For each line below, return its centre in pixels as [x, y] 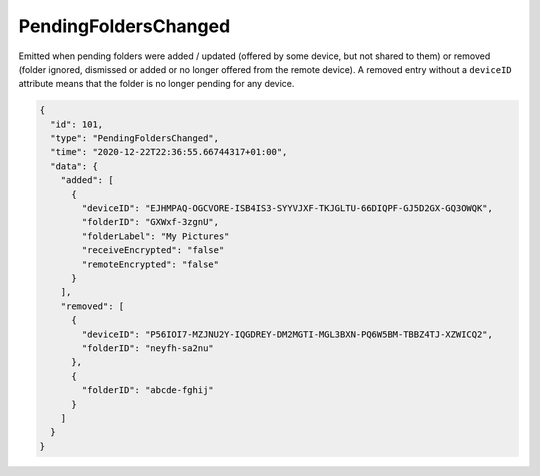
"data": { [74, 166]
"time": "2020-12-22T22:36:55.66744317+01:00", [169, 152]
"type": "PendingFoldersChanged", [135, 138]
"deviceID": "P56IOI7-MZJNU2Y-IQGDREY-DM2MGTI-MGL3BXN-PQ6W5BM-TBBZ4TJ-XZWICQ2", [287, 334]
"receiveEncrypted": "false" [153, 250]
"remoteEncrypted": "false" [150, 264]
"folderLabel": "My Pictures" [155, 236]
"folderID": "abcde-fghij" [147, 390]
